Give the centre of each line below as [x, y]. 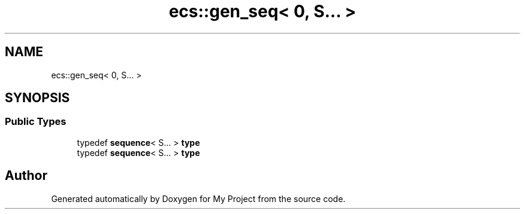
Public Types [36, 122]
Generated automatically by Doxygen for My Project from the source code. [198, 198]
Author [26, 176]
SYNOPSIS [37, 98]
